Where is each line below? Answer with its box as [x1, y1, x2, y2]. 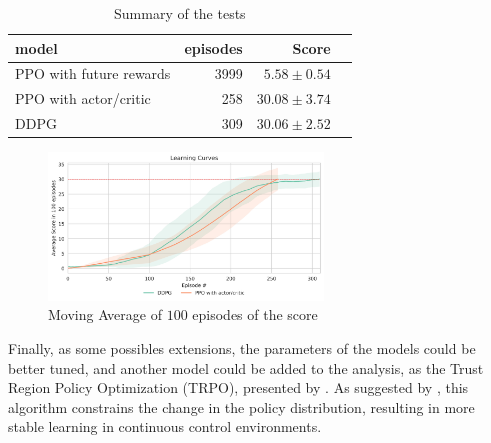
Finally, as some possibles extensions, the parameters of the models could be [8, 337, 476, 358]
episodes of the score [192, 304, 318, 325]
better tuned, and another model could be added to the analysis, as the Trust [8, 357, 484, 378]
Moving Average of [48, 304, 162, 325]
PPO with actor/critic [15, 88, 151, 109]
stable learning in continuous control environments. [8, 416, 322, 437]
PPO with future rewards [15, 63, 171, 84]
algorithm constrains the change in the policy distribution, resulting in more [8, 396, 475, 417]
